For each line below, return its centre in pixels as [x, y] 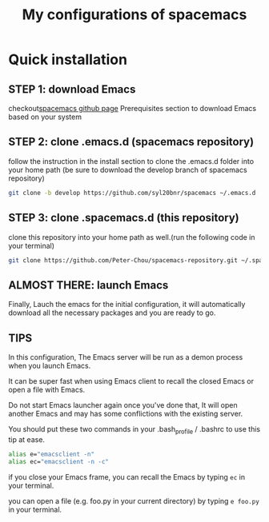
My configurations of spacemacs [134, 15]
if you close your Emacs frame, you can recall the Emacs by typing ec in [127, 476]
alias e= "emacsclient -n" [51, 454]
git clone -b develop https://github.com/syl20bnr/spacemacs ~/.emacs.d [132, 193]
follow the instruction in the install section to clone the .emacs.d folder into [131, 161]
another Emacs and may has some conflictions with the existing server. [126, 414]
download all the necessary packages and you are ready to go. [112, 313]
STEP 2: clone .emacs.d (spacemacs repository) [131, 142]
